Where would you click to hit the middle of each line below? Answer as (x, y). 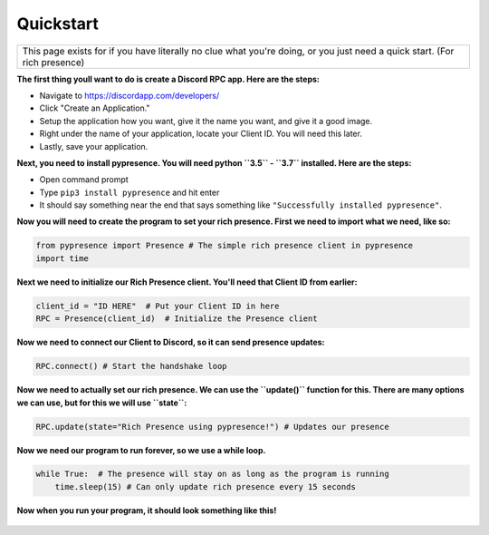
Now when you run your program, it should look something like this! (147, 510)
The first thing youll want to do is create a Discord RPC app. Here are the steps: (168, 79)
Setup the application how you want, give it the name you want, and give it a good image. (206, 121)
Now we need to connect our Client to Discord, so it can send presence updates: (171, 342)
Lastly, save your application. (94, 146)
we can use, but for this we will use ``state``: (102, 403)
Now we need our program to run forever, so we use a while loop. (141, 450)
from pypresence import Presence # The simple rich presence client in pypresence (225, 246)
